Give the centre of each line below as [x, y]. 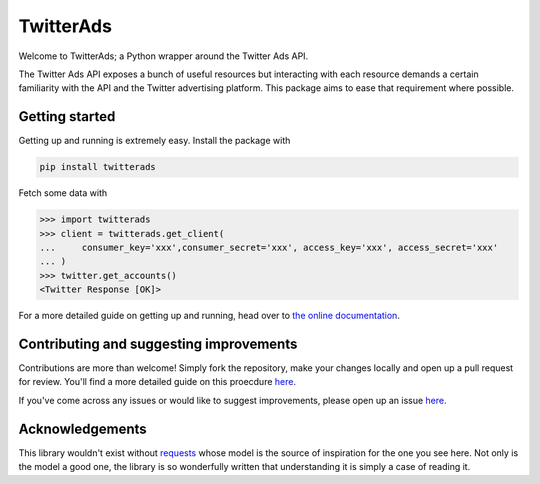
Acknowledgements [82, 428]
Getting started [67, 116]
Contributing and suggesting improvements [158, 343]
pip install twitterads [98, 167]
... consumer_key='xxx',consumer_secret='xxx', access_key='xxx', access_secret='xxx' [269, 247]
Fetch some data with [63, 193]
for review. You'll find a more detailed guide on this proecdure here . [157, 382]
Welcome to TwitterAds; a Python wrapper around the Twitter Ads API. [163, 56]
